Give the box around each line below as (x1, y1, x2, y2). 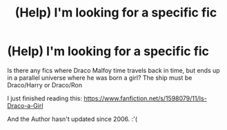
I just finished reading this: (7, 94, 83, 102)
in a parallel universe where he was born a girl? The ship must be (7, 74, 193, 82)
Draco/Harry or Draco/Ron (7, 80, 83, 89)
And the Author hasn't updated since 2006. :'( (7, 115, 138, 123)
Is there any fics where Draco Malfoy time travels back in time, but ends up (7, 66, 221, 74)
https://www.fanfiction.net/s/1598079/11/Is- (83, 94, 207, 102)
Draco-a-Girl (7, 101, 43, 109)
